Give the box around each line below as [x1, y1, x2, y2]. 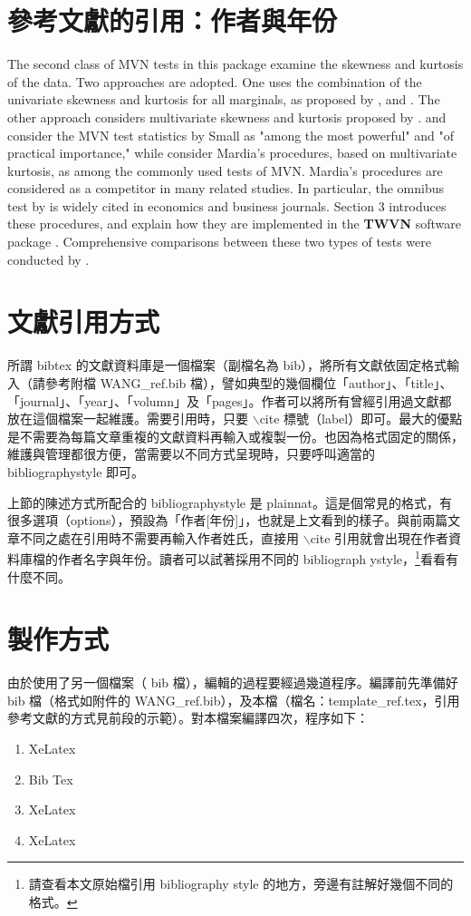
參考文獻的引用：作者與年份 [7, 2, 338, 39]
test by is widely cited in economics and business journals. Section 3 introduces [7, 196, 447, 215]
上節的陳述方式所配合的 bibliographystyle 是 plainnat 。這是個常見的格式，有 [7, 492, 452, 512]
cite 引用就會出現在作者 [310, 528, 449, 547]
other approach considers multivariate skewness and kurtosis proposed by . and [7, 107, 447, 126]
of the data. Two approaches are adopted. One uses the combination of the [7, 72, 422, 91]
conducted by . [7, 249, 90, 268]
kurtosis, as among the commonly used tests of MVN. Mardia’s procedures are [7, 161, 443, 180]
